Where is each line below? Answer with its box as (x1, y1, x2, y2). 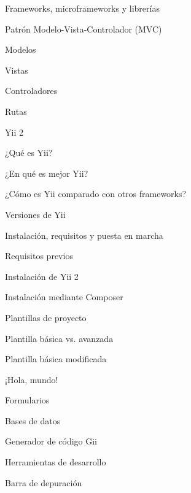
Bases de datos (5, 414, 61, 427)
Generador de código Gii (5, 435, 98, 448)
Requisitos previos (5, 249, 73, 262)
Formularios (5, 394, 50, 406)
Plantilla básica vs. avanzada (5, 332, 114, 344)
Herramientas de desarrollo (5, 456, 106, 468)
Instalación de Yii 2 (5, 270, 79, 282)
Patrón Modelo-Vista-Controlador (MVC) (5, 22, 162, 35)
